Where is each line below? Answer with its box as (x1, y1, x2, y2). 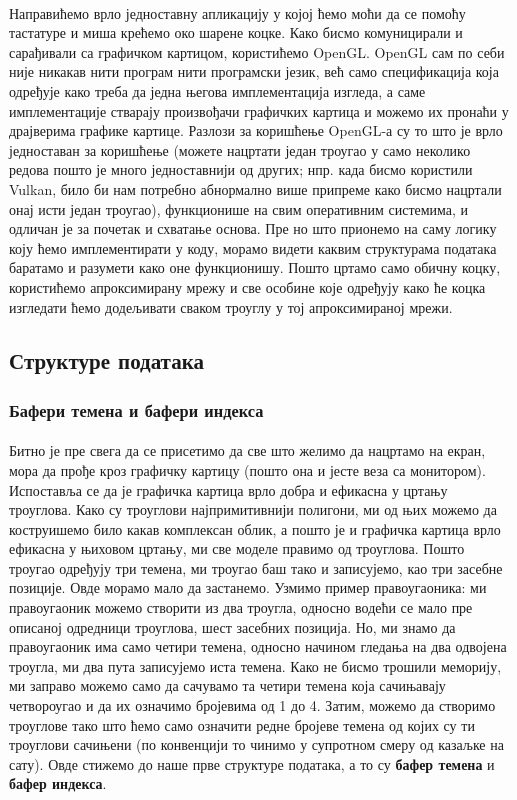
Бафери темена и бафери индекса (9, 397, 264, 422)
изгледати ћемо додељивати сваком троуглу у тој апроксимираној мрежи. (9, 296, 453, 317)
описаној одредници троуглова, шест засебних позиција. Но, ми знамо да (9, 616, 456, 637)
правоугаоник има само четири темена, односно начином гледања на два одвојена (9, 636, 507, 657)
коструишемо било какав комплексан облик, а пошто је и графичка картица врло (9, 518, 501, 539)
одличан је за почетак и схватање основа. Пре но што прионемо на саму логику (9, 218, 497, 239)
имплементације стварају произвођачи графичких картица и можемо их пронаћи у (9, 100, 509, 121)
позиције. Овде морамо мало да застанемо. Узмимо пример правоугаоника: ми (9, 577, 487, 598)
